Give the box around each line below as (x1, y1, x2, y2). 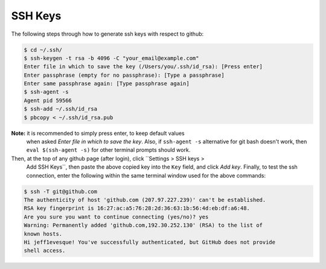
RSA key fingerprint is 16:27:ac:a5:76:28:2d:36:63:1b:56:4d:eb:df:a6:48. (24, 205, 251, 212)
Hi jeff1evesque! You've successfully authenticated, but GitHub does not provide (24, 239, 276, 245)
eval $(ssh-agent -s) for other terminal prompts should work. (26, 146, 191, 154)
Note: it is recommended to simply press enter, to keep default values (11, 129, 185, 137)
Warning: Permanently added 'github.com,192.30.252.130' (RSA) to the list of (24, 222, 263, 229)
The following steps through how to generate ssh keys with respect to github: (11, 30, 204, 37)
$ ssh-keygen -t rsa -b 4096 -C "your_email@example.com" (24, 54, 199, 62)
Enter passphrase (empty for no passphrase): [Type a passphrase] (24, 71, 225, 79)
